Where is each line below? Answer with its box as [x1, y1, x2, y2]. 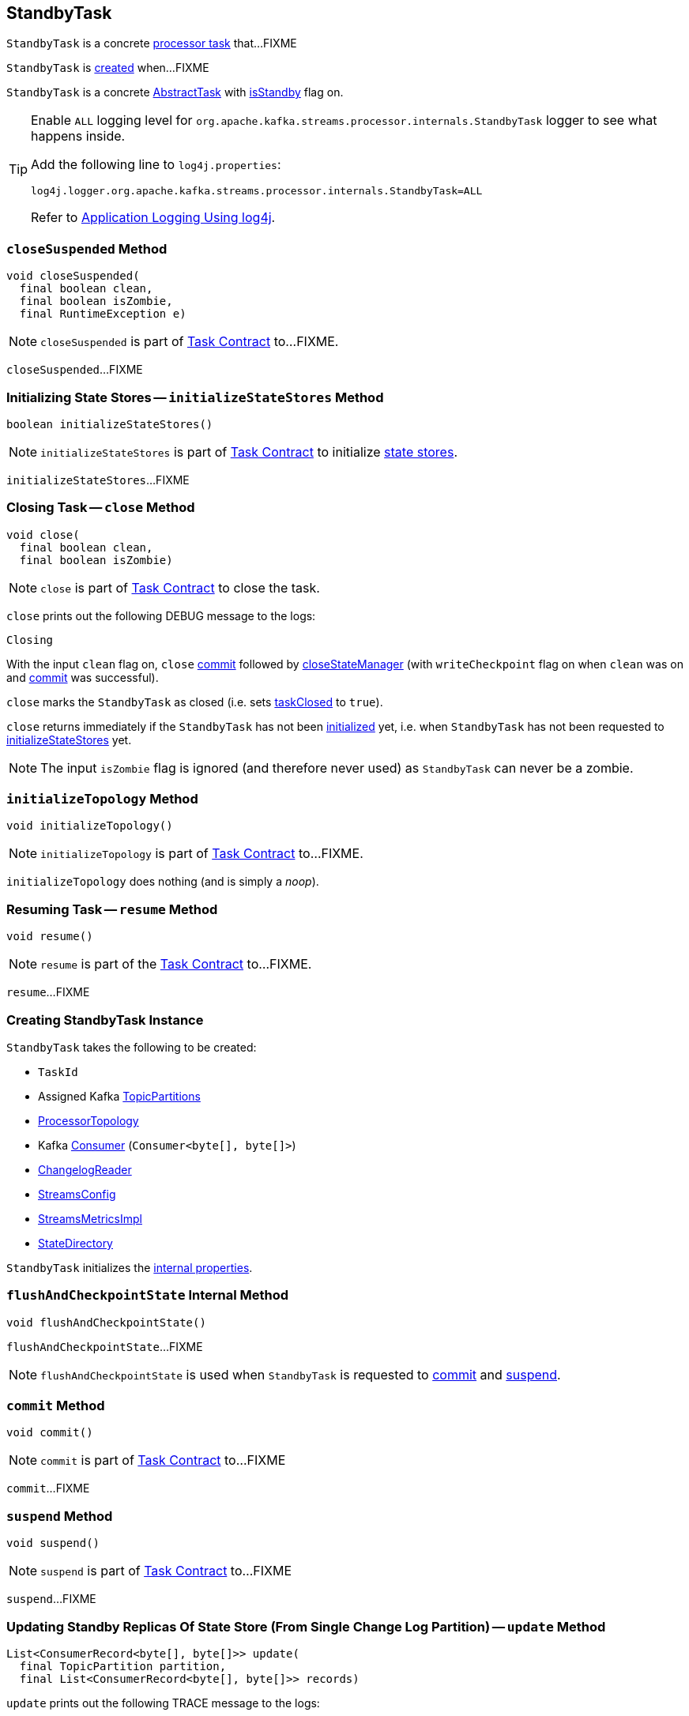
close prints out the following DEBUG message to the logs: [6, 608, 316, 623]
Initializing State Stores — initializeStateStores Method [6, 389, 384, 405]
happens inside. [31, 128, 126, 145]
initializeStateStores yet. [6, 732, 132, 747]
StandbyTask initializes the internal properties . [6, 1260, 253, 1274]
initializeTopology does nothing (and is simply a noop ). [6, 875, 319, 889]
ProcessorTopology [38, 1113, 139, 1127]
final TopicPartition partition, [19, 1659, 227, 1673]
